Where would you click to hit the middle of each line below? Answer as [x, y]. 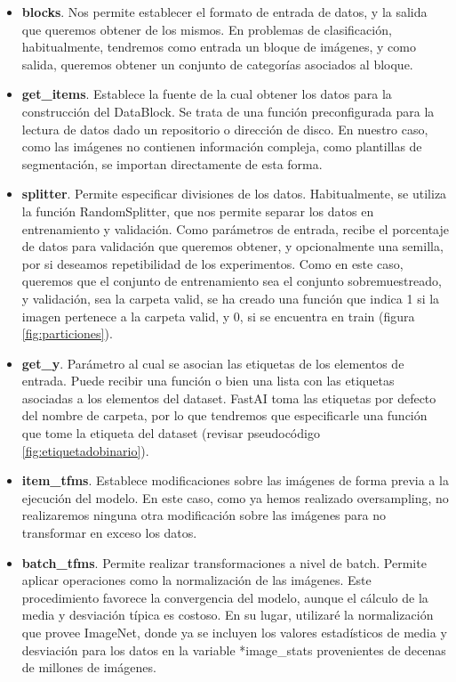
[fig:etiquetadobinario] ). [85, 450]
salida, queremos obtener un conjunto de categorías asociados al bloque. [217, 64]
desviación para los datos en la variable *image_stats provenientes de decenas [234, 650]
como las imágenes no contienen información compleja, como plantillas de [222, 146]
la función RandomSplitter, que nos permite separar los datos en [198, 211]
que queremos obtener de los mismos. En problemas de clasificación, [207, 29]
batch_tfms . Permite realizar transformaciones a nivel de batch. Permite [224, 562]
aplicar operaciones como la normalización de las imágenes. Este [196, 580]
